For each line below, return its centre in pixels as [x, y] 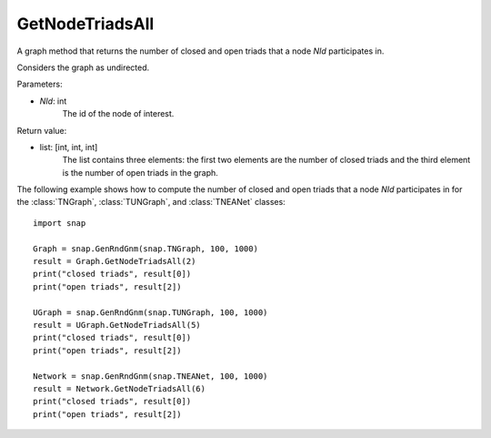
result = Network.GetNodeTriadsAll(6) [120, 388]
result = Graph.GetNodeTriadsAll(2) [115, 261]
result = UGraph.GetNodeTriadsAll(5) [117, 325]
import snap [60, 223]
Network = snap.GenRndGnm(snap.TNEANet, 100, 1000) [150, 376]
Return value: [42, 130]
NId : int [53, 101]
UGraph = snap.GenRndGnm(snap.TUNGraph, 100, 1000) [150, 312]
